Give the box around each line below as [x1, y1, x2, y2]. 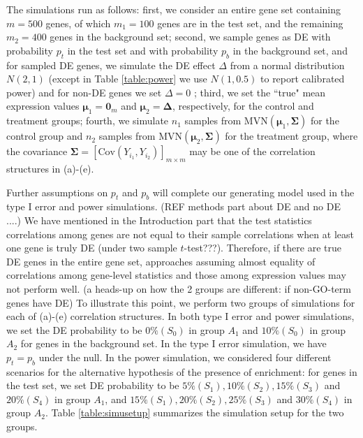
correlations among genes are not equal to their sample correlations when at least [6, 226, 354, 241]
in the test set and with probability [67, 43, 218, 57]
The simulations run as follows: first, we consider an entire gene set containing [6, 2, 341, 16]
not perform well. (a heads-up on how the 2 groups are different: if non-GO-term [6, 281, 351, 295]
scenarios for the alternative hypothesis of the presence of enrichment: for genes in [6, 364, 357, 379]
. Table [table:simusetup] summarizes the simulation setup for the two [45, 405, 344, 420]
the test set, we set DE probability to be [6, 378, 179, 393]
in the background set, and [232, 43, 348, 57]
